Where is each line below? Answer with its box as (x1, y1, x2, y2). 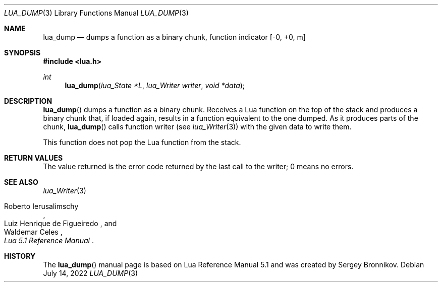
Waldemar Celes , (4, 228, 63, 236)
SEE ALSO (4, 178, 38, 186)
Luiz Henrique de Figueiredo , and (4, 219, 117, 228)
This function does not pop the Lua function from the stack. (43, 138, 241, 147)
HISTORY (4, 252, 36, 260)
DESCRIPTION (4, 97, 52, 105)
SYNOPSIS (4, 48, 41, 57)
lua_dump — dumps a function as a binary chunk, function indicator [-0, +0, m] (43, 33, 306, 41)
